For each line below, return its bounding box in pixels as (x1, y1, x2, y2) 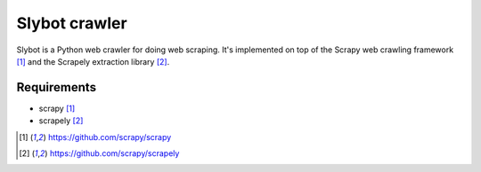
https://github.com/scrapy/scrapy (47, 131, 172, 142)
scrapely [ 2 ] (38, 115, 84, 126)
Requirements (16, 80, 97, 95)
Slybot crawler (16, 13, 128, 33)
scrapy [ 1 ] (38, 103, 76, 113)
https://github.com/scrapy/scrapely (49, 148, 180, 159)
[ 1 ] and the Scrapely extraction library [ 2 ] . (16, 56, 170, 66)
